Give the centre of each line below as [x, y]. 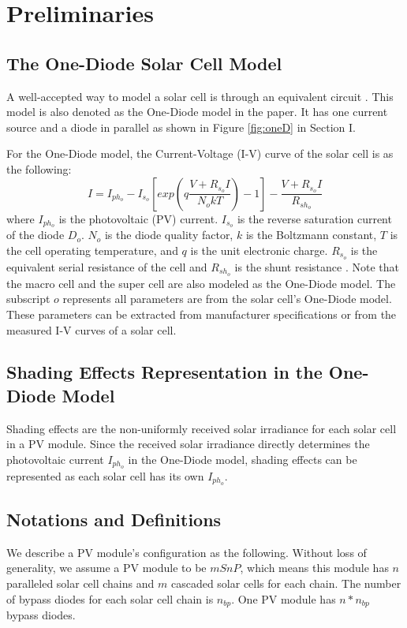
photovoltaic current [55, 459]
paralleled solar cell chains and [80, 583]
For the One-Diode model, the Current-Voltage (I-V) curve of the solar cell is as [200, 153]
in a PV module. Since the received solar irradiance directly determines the [188, 444]
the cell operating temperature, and [92, 250]
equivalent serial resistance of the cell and [107, 266]
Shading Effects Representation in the [164, 372]
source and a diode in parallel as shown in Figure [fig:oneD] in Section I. [181, 127]
